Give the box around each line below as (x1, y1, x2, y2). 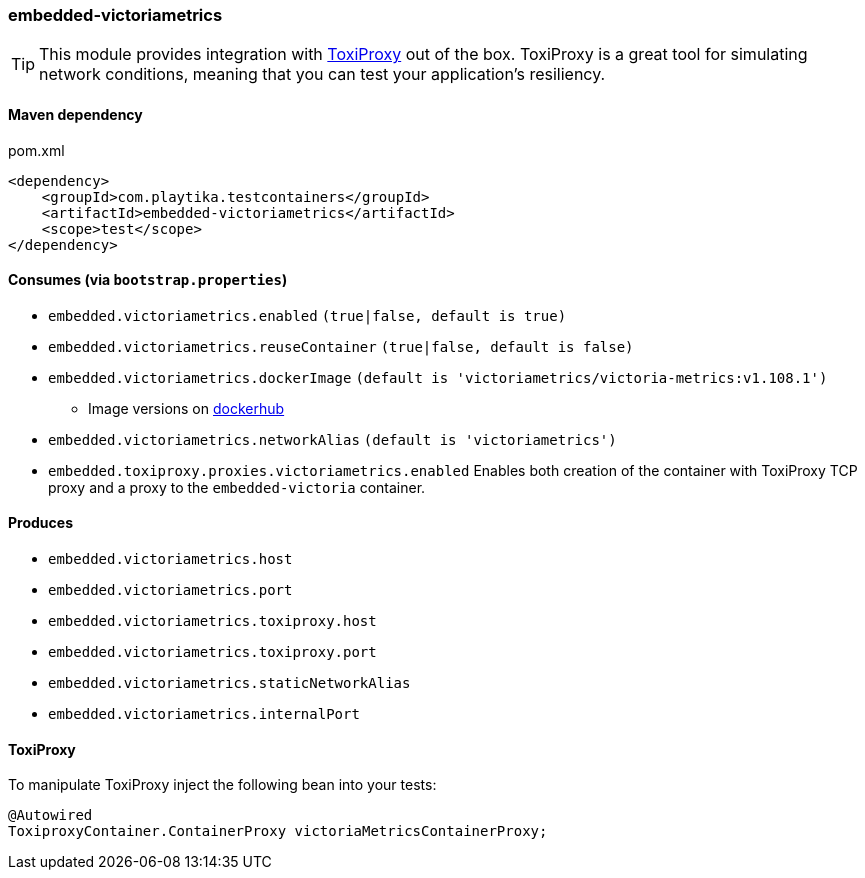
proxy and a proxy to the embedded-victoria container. (48, 478, 426, 496)
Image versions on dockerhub (88, 399, 285, 417)
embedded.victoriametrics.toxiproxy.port (48, 644, 377, 661)
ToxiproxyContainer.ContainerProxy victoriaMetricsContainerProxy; (8, 823, 548, 840)
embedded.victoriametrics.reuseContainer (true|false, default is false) (48, 338, 634, 355)
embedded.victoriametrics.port (48, 582, 293, 599)
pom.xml (8, 141, 65, 159)
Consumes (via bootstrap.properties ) (8, 271, 288, 289)
